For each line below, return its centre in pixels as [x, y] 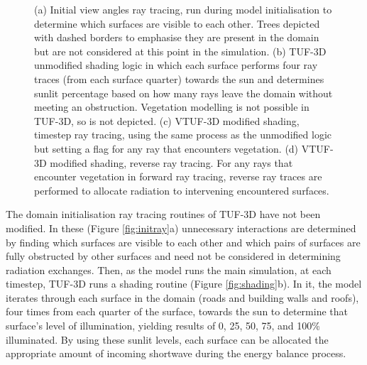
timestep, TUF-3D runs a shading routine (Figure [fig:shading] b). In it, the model [184, 284]
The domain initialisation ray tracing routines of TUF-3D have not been [163, 214]
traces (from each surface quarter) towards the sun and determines [179, 78]
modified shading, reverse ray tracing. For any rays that [171, 162]
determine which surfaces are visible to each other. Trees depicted [177, 23]
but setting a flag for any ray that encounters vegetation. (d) [166, 148]
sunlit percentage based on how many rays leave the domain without [183, 93]
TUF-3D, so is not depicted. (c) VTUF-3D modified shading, [167, 120]
